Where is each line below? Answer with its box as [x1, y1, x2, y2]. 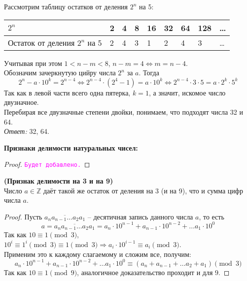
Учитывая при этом [4, 58, 62, 68]
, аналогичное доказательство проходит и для [77, 267, 213, 277]
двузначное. [4, 97, 39, 107]
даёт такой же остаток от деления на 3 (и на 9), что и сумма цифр [43, 185, 243, 195]
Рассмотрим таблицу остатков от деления [4, 1, 128, 11]
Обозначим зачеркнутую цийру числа [4, 67, 116, 78]
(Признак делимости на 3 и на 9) [4, 176, 113, 186]
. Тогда [139, 67, 159, 78]
